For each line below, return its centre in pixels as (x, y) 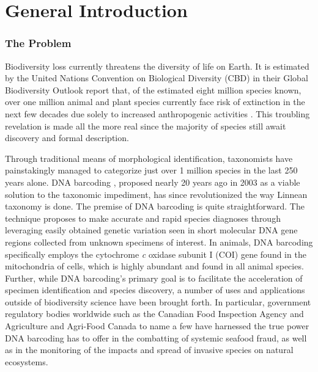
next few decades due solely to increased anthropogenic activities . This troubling (157, 113)
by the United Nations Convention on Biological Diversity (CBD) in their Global (157, 78)
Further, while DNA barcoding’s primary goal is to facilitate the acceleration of (154, 278)
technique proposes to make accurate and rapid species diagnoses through (143, 218)
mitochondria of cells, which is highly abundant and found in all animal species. (154, 266)
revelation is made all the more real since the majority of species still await (146, 126)
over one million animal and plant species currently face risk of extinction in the (155, 102)
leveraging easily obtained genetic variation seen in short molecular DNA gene (151, 230)
